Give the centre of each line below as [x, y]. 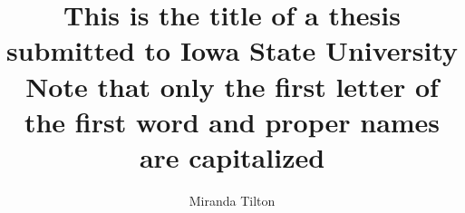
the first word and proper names [232, 121]
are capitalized [232, 156]
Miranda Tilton [232, 200]
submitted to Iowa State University [232, 50]
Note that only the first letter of [232, 86]
